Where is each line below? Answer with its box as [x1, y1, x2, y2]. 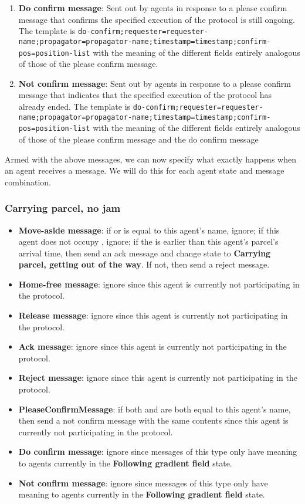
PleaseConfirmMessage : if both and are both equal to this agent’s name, [18, 402, 291, 415]
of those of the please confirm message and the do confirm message [18, 133, 259, 145]
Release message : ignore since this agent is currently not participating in [18, 309, 288, 322]
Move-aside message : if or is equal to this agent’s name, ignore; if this [18, 224, 280, 236]
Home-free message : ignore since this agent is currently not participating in [18, 278, 300, 290]
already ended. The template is [18, 100, 131, 112]
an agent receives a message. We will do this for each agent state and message [5, 164, 284, 177]
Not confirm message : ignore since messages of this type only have [18, 476, 268, 489]
